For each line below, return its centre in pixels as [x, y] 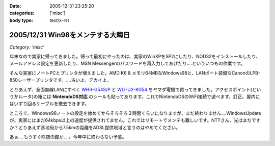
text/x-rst [59, 20]
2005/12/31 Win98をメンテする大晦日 [70, 35]
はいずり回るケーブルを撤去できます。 [49, 104]
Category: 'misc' [27, 47]
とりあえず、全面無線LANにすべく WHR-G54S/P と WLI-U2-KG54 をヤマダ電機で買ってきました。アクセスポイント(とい [135, 89]
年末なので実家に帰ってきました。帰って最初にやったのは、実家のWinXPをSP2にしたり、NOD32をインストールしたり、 [135, 57]
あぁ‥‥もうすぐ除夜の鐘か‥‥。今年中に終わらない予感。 [68, 137]
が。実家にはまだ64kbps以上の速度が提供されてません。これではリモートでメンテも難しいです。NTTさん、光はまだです [135, 120]
